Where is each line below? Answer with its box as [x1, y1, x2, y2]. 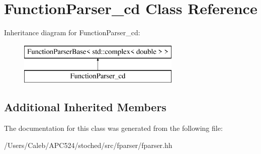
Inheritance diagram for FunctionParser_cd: [4, 27, 140, 38]
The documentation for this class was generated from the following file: [4, 123, 223, 133]
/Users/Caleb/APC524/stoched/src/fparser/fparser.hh [4, 139, 172, 150]
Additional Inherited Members [4, 99, 166, 115]
